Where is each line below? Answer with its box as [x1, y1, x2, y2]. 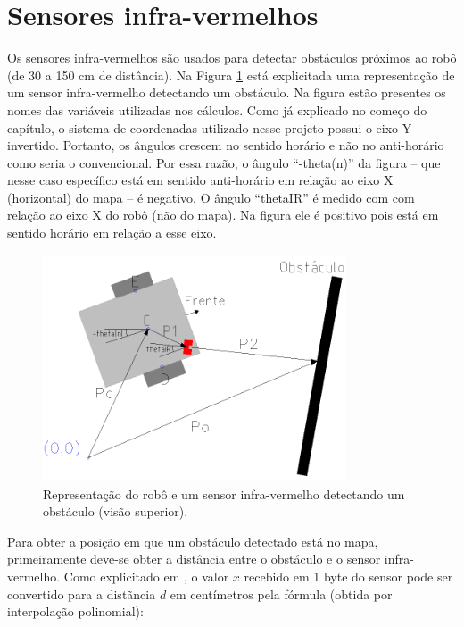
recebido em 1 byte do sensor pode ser [244, 567, 453, 586]
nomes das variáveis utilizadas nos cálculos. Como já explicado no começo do [7, 100, 427, 119]
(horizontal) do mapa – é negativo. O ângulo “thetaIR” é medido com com [7, 188, 415, 206]
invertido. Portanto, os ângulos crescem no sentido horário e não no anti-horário [7, 136, 444, 155]
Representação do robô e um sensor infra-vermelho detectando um [43, 484, 405, 503]
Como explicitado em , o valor [63, 567, 229, 586]
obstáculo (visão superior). [43, 502, 188, 521]
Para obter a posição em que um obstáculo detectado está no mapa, [7, 531, 378, 550]
